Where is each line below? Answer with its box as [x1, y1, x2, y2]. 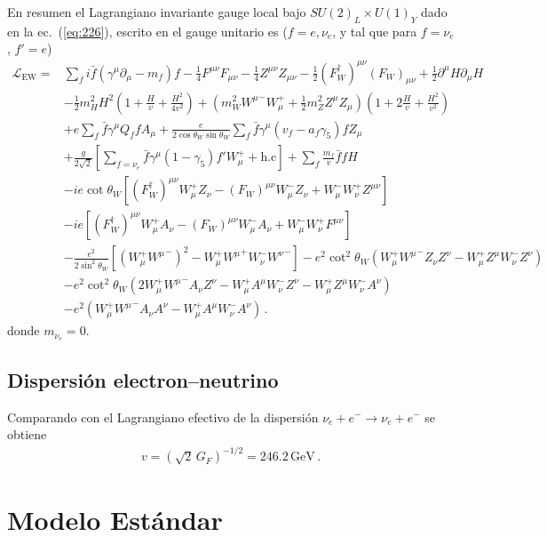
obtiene [7, 425, 47, 444]
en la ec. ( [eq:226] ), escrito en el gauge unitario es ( [7, 21, 288, 40]
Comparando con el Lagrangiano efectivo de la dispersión [7, 407, 319, 426]
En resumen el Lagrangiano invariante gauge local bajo [7, 3, 306, 20]
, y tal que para [332, 21, 417, 40]
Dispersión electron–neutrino [7, 365, 279, 393]
